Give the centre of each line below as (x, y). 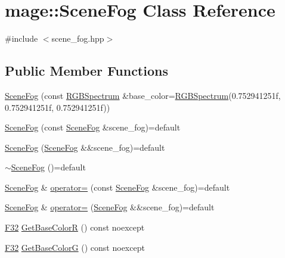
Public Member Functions (86, 71)
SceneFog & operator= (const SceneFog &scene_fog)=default (117, 187)
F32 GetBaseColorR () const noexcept (75, 227)
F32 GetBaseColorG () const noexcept (75, 247)
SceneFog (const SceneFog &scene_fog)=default (93, 127)
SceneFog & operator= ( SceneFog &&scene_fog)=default (110, 207)
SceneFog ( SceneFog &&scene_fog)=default (85, 147)
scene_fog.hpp (78, 38)
